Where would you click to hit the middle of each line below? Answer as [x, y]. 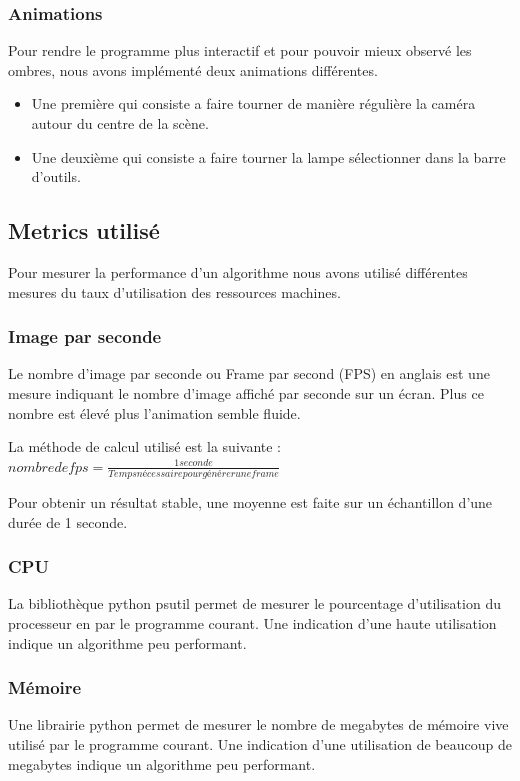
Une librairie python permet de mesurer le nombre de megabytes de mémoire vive [258, 724]
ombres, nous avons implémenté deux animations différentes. [193, 69]
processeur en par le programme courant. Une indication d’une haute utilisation [252, 623]
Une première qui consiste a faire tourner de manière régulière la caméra [253, 103]
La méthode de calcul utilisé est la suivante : [144, 446]
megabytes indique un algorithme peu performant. [162, 763]
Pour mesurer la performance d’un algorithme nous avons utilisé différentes [238, 271]
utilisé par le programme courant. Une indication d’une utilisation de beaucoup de [260, 744]
